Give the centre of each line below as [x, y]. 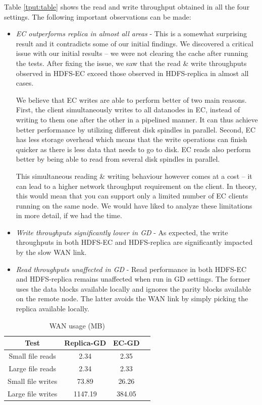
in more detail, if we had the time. [69, 215]
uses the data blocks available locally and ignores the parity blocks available [134, 288]
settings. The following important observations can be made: [98, 16]
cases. [25, 83]
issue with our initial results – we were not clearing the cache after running [132, 53]
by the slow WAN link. [51, 252]
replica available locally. [53, 309]
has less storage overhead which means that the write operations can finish [132, 139]
